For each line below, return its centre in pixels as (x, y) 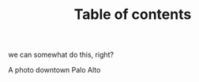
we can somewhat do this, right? (61, 55)
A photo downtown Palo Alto (54, 70)
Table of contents (133, 15)
